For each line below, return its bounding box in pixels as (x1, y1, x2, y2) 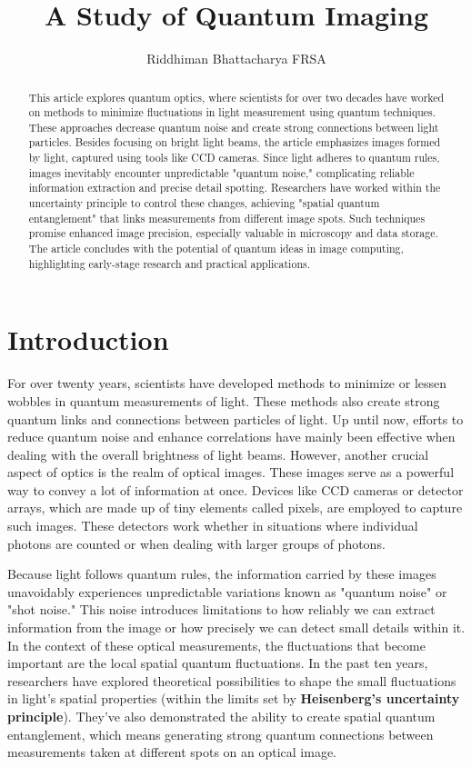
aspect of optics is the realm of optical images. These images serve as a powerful (7, 463, 455, 482)
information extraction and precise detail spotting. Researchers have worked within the (28, 180, 441, 195)
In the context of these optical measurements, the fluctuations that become (7, 635, 426, 654)
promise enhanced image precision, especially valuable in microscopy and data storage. (28, 225, 438, 241)
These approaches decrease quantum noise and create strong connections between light (28, 119, 439, 134)
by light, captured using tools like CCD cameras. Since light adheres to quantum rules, (28, 150, 440, 165)
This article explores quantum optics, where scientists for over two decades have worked (28, 89, 445, 105)
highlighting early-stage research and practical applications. (28, 255, 310, 271)
